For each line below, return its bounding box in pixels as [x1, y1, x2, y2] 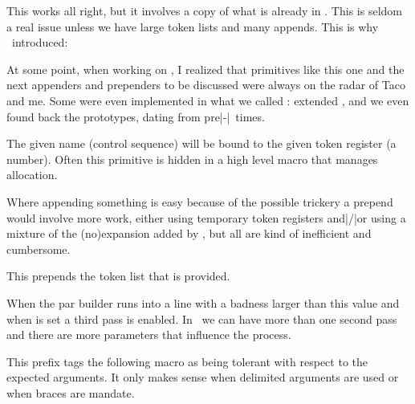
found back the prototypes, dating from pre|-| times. [6, 108, 265, 124]
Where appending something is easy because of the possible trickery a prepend [6, 193, 393, 210]
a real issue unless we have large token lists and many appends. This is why [6, 18, 379, 35]
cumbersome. [6, 240, 71, 257]
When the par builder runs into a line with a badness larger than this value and [6, 294, 400, 311]
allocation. [6, 166, 58, 183]
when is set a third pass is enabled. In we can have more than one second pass [6, 310, 397, 327]
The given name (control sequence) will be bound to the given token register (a [6, 135, 397, 152]
